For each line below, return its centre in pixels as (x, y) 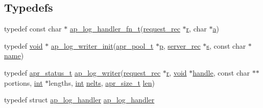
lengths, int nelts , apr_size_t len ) (102, 82)
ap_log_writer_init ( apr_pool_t (102, 45)
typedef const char (33, 29)
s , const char (226, 45)
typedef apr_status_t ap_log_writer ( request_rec (82, 72)
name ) (14, 56)
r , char (196, 29)
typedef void (23, 45)
